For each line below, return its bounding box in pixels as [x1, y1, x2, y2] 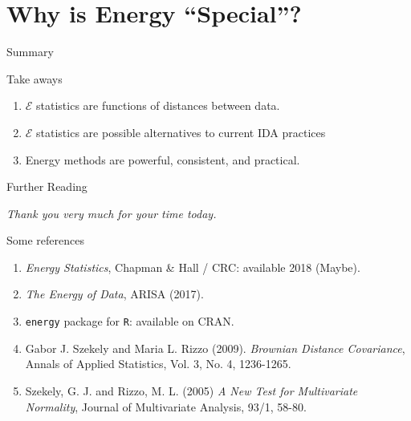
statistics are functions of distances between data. [36, 97, 280, 114]
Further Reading [6, 178, 87, 195]
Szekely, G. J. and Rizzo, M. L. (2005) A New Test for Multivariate [25, 382, 358, 399]
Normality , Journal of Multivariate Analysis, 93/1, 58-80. [25, 398, 307, 415]
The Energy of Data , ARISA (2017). [25, 285, 204, 302]
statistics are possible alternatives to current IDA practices [36, 123, 326, 140]
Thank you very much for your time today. [6, 204, 217, 221]
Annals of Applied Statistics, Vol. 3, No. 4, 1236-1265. [25, 355, 291, 372]
